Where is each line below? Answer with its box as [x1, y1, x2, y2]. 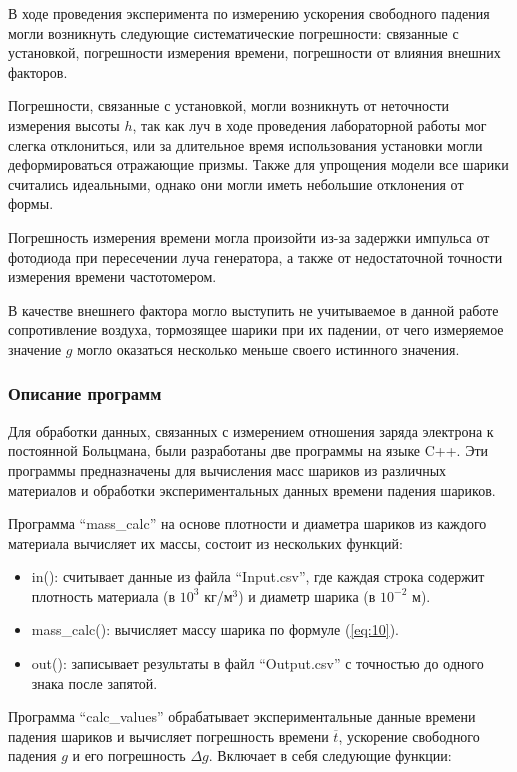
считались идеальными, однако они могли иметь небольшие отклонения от [8, 173, 464, 194]
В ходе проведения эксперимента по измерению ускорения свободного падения [8, 3, 490, 23]
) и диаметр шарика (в [238, 585, 376, 606]
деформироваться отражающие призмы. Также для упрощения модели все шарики [8, 154, 509, 175]
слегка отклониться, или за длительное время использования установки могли [8, 134, 483, 155]
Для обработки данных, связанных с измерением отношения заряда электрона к [8, 420, 494, 441]
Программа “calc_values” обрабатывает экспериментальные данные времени [8, 706, 476, 727]
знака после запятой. [31, 672, 158, 693]
